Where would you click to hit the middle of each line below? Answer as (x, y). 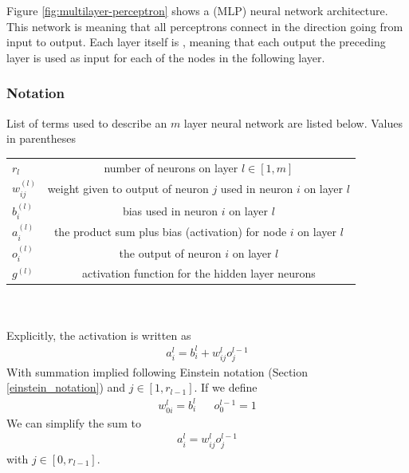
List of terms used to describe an (87, 122)
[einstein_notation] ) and (66, 387)
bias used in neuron (170, 210)
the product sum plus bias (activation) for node (170, 232)
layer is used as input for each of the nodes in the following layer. (166, 57)
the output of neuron (170, 252)
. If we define (226, 387)
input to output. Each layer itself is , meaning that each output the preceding (196, 42)
